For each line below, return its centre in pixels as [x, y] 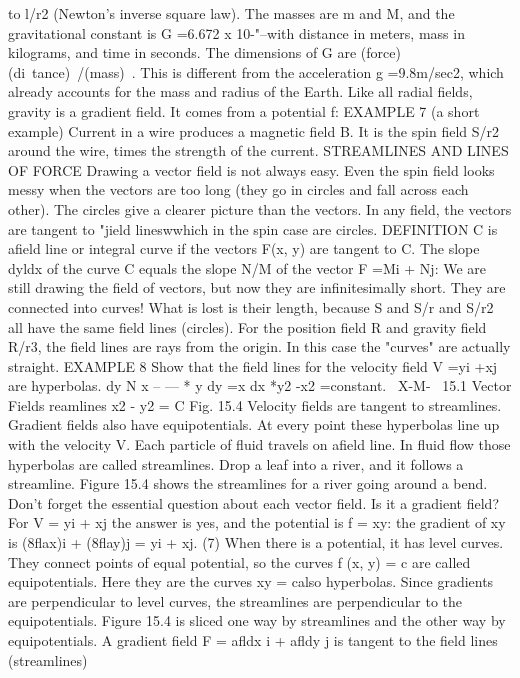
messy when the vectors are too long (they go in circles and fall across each [238, 189]
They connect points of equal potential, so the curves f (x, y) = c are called [239, 561]
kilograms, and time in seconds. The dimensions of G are [182, 52]
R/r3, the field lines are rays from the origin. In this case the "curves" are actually [259, 346]
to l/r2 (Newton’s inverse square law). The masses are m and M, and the [231, 13]
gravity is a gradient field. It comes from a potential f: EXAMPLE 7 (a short [244, 110]
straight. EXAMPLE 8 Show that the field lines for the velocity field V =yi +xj [253, 365]
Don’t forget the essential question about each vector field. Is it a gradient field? [253, 502]
